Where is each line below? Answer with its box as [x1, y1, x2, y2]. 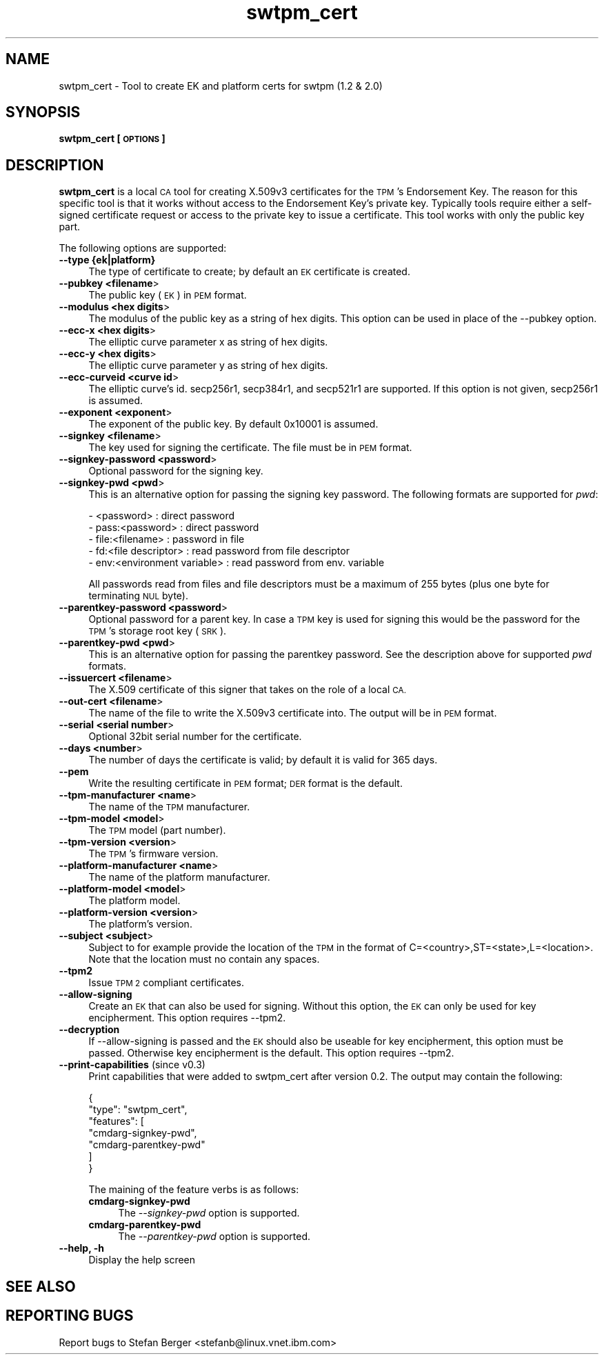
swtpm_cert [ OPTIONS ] [59, 132, 165, 145]
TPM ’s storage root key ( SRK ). [88, 625, 227, 637]
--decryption [59, 1023, 120, 1036]
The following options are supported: [59, 242, 227, 254]
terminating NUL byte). [88, 590, 188, 602]
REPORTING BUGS [6, 1307, 134, 1325]
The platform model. [88, 894, 181, 907]
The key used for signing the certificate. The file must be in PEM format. [88, 441, 412, 454]
